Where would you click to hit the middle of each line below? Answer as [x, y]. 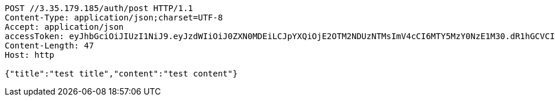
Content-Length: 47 [49, 46]
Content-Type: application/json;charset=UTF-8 [114, 18]
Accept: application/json [64, 27]
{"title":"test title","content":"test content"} [121, 74]
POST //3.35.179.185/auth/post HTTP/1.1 [99, 8]
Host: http [30, 55]
